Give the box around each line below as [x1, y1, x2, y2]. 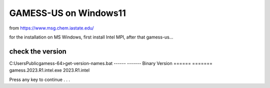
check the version [9, 47, 67, 55]
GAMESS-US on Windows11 [9, 7, 126, 18]
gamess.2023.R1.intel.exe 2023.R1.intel [9, 67, 90, 73]
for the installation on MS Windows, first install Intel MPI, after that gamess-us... [9, 34, 173, 40]
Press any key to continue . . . [9, 76, 70, 82]
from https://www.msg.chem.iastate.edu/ [9, 25, 94, 31]
